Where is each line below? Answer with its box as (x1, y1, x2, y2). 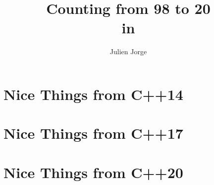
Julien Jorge (109, 46, 147, 57)
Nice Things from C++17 (3, 123, 183, 143)
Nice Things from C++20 (3, 162, 183, 182)
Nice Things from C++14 (3, 84, 183, 104)
